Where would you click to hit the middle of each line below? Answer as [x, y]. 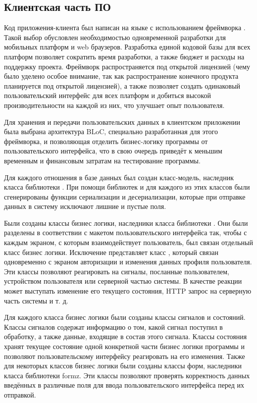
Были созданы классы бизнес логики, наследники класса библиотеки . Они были [126, 223]
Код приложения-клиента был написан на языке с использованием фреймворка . [125, 27]
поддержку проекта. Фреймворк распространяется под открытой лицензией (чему [127, 66]
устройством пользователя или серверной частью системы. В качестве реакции [123, 281]
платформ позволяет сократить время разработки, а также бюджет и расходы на [124, 56]
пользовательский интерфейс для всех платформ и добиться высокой [107, 95]
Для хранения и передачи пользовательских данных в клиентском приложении [122, 122]
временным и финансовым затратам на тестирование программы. [102, 160]
